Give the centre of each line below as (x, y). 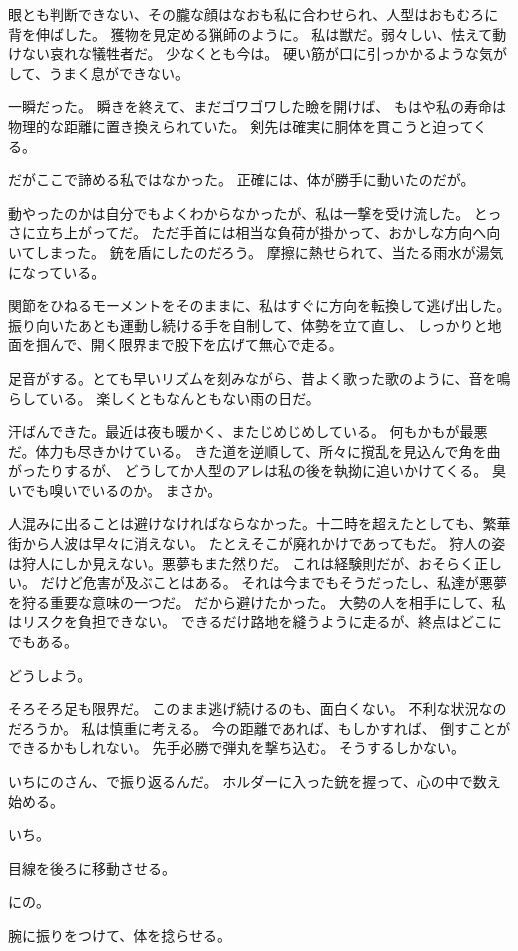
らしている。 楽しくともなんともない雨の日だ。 (164, 397)
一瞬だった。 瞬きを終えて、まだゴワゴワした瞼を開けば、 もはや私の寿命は (257, 106)
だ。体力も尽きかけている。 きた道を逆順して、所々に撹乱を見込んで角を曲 (254, 450)
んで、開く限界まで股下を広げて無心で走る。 (196, 344)
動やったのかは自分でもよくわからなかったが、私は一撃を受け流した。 (239, 212)
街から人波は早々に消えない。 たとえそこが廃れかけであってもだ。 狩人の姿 (257, 543)
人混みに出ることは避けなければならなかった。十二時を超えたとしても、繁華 (259, 523)
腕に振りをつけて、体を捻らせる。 (120, 934)
